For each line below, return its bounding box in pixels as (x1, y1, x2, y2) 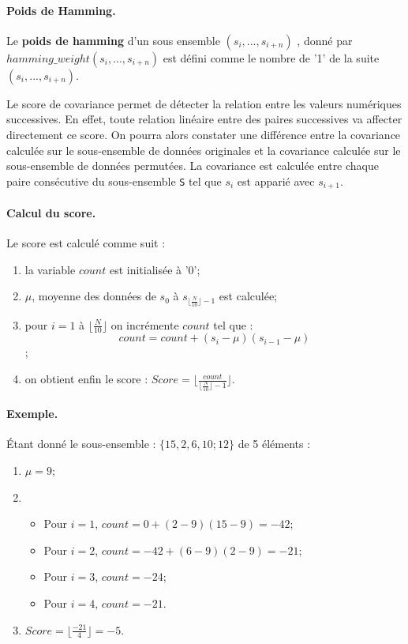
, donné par (297, 32, 353, 48)
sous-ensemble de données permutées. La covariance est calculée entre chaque (6, 157, 379, 174)
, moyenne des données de (32, 288, 156, 304)
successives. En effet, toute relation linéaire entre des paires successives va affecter (6, 111, 402, 127)
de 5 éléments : (238, 435, 311, 452)
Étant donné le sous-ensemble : (6, 435, 156, 452)
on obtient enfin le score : (24, 371, 148, 387)
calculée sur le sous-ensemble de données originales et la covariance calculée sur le (6, 141, 401, 158)
